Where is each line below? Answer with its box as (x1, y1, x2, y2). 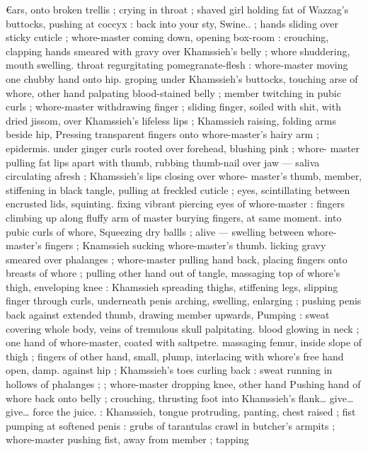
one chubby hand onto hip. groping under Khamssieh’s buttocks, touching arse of (6, 71, 358, 86)
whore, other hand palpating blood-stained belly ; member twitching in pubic (6, 85, 341, 100)
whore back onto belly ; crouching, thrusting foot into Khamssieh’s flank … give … (6, 390, 354, 405)
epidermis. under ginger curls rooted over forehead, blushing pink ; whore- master (6, 140, 360, 155)
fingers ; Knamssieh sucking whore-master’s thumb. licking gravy (45, 238, 326, 253)
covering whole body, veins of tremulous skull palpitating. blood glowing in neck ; (6, 321, 360, 336)
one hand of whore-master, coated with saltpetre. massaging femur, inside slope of (6, 335, 362, 350)
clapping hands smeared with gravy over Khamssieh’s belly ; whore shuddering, (6, 43, 350, 58)
